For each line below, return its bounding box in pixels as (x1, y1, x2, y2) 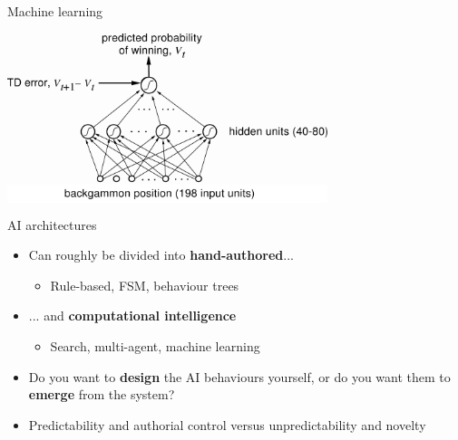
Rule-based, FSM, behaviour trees (50, 275, 239, 294)
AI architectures (7, 215, 97, 234)
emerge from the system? (28, 385, 175, 404)
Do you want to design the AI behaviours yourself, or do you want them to (28, 367, 451, 386)
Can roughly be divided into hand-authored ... (28, 245, 294, 264)
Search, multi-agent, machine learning (50, 337, 260, 356)
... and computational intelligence (28, 306, 237, 325)
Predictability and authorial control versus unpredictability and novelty (28, 415, 426, 434)
